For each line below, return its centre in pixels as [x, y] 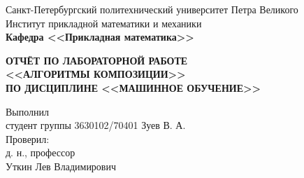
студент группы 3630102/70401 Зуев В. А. [96, 125]
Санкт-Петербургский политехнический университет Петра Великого [152, 9]
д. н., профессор [41, 152]
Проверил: [28, 138]
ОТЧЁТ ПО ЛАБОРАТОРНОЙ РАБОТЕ [97, 60]
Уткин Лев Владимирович [61, 166]
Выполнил [28, 111]
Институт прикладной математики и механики [104, 23]
